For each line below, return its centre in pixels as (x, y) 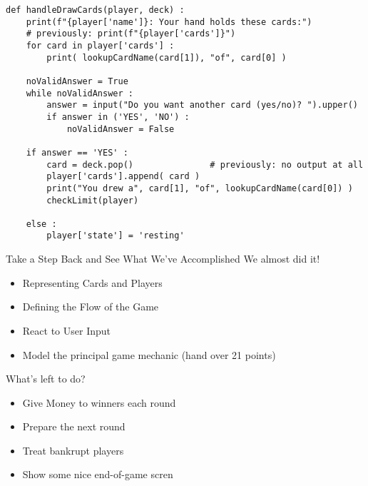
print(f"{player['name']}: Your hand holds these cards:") (169, 22)
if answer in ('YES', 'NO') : (118, 117)
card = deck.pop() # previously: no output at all (205, 164)
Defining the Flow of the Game (91, 307)
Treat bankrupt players (73, 450)
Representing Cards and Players (92, 282)
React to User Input (66, 330)
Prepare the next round (74, 426)
